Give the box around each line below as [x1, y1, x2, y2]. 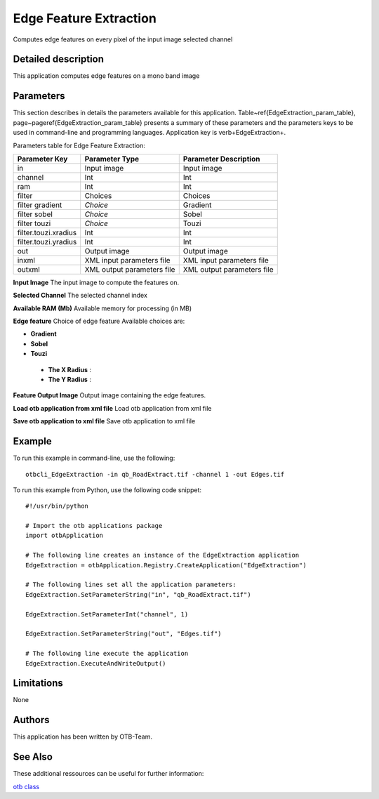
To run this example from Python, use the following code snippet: [13, 485, 202, 494]
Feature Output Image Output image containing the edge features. [13, 391, 206, 399]
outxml [17, 264, 40, 274]
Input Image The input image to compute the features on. [13, 278, 180, 286]
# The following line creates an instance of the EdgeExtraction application [25, 551, 300, 560]
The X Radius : [48, 365, 91, 374]
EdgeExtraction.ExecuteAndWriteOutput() [25, 659, 166, 667]
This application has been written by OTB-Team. [13, 732, 153, 741]
